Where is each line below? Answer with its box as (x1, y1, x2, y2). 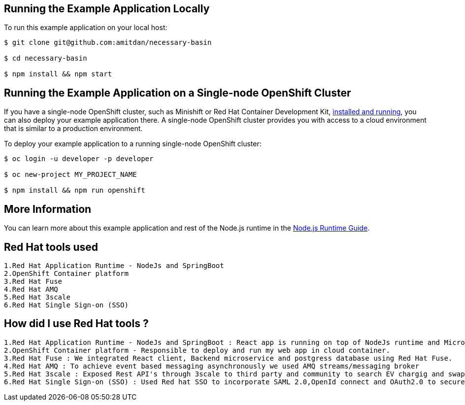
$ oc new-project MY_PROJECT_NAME (4, 170, 137, 179)
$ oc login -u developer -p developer (4, 155, 154, 163)
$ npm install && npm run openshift (4, 186, 145, 195)
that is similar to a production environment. (4, 124, 143, 133)
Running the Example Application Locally (4, 2, 210, 15)
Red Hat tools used (4, 240, 99, 253)
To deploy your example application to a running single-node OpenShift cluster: (4, 139, 262, 148)
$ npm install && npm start (4, 70, 112, 78)
